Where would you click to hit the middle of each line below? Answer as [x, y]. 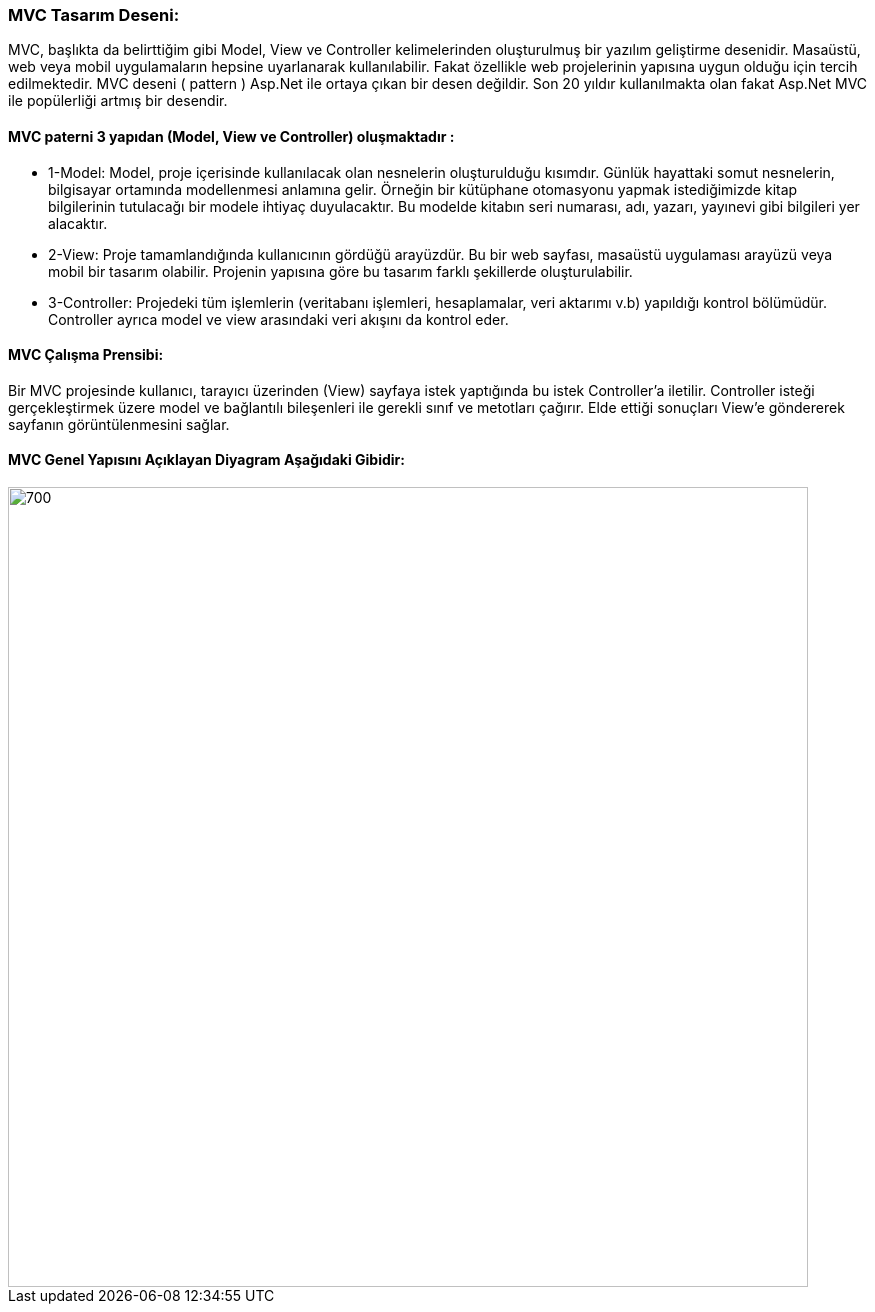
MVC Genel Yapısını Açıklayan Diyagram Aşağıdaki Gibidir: [206, 460]
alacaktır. [78, 223]
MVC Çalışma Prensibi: [86, 355]
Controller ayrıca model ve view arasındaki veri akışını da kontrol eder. [278, 319]
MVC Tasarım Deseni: [94, 15]
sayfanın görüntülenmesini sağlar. [119, 424]
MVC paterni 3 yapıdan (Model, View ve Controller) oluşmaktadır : [231, 136]
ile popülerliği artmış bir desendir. [118, 101]
